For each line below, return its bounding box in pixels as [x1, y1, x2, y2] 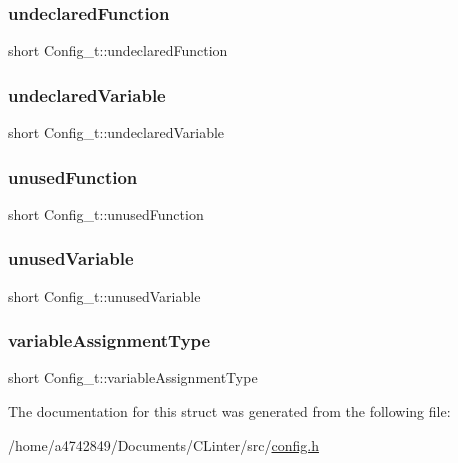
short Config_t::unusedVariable [8, 285, 201, 306]
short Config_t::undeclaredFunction [8, 40, 228, 61]
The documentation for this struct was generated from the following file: [8, 401, 451, 422]
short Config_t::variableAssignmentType [8, 367, 258, 388]
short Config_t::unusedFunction [8, 203, 204, 224]
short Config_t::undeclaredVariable [8, 122, 225, 143]
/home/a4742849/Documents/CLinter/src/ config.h [8, 434, 319, 455]
